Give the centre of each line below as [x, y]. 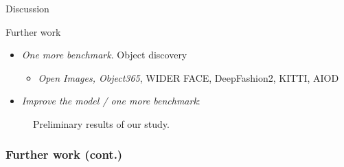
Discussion [27, 8]
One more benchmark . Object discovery [104, 55]
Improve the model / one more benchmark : [111, 101]
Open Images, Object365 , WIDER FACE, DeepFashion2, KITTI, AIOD [188, 77]
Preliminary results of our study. [101, 123]
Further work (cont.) [64, 154]
